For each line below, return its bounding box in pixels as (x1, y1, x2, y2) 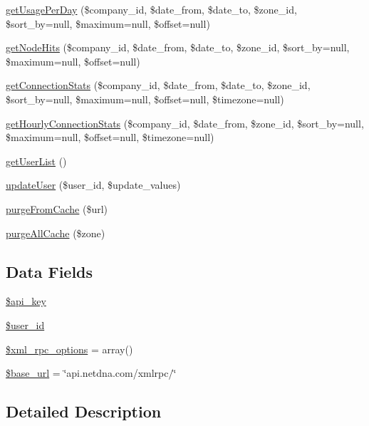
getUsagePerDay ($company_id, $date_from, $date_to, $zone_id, (6, 2, 297, 16)
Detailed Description (6, 400, 162, 422)
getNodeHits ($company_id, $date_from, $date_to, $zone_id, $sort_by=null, (6, 40, 350, 55)
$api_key (6, 293, 46, 308)
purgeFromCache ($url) (6, 201, 108, 216)
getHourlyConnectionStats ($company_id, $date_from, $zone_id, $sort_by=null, (6, 115, 364, 130)
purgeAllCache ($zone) (6, 225, 105, 240)
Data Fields (6, 260, 93, 282)
